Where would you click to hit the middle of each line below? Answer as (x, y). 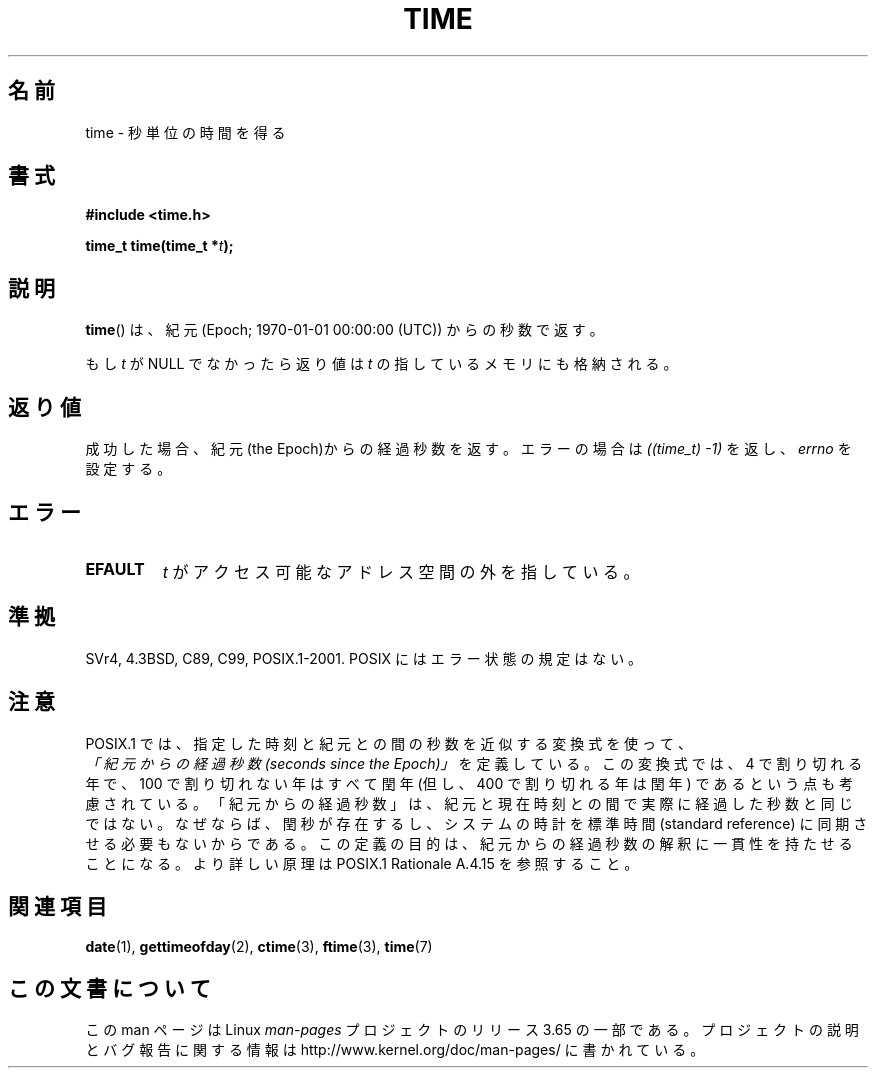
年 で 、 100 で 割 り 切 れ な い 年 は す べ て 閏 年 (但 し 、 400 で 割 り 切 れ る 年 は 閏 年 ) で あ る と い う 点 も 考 (469, 783)
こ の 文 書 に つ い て (109, 988)
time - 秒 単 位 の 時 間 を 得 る (185, 132)
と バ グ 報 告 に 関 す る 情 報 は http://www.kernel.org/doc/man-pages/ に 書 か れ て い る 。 (395, 1050)
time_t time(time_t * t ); (159, 246)
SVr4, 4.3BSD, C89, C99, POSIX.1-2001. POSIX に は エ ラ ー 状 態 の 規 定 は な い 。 (364, 658)
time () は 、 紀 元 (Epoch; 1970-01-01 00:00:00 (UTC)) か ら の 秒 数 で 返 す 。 (344, 330)
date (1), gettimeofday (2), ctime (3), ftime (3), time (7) (259, 946)
